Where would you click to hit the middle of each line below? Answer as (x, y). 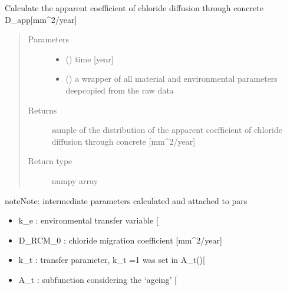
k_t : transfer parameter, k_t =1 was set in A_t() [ (112, 260)
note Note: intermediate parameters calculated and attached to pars (126, 200)
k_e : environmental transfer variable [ (88, 220)
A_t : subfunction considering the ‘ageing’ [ (98, 279)
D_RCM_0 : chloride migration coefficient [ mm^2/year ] (120, 240)
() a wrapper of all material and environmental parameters (171, 79)
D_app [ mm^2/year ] (41, 19)
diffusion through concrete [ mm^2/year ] (123, 141)
